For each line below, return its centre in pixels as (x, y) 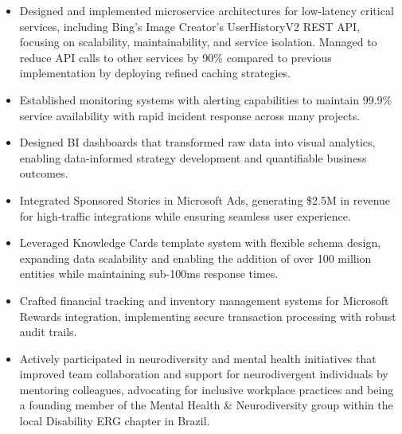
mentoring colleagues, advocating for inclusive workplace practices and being (207, 389)
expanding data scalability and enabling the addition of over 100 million (195, 258)
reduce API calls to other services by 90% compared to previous (176, 57)
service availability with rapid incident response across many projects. (190, 115)
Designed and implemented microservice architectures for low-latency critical (207, 10)
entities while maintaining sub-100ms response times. (149, 274)
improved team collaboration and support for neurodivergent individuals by (204, 374)
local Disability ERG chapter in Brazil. (115, 421)
